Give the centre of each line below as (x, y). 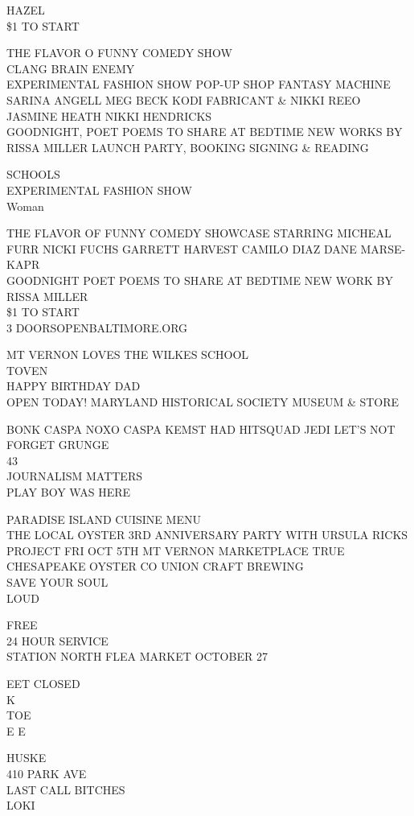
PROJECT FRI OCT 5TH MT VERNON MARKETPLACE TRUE (176, 550)
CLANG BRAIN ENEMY (71, 68)
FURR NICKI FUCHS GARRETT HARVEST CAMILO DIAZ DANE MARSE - (206, 248)
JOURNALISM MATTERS (74, 476)
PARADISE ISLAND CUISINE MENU (104, 519)
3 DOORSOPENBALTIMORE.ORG (97, 327)
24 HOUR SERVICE (57, 640)
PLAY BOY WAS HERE (69, 492)
